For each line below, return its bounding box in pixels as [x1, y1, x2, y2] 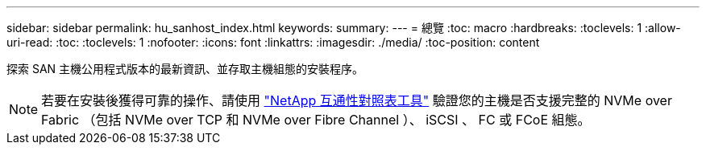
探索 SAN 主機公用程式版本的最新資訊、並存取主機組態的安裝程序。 [6, 62, 364, 75]
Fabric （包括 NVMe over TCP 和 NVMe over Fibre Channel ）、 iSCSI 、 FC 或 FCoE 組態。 [41, 112, 591, 128]
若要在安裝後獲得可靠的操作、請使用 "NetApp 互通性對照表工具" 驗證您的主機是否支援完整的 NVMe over [41, 92, 672, 108]
